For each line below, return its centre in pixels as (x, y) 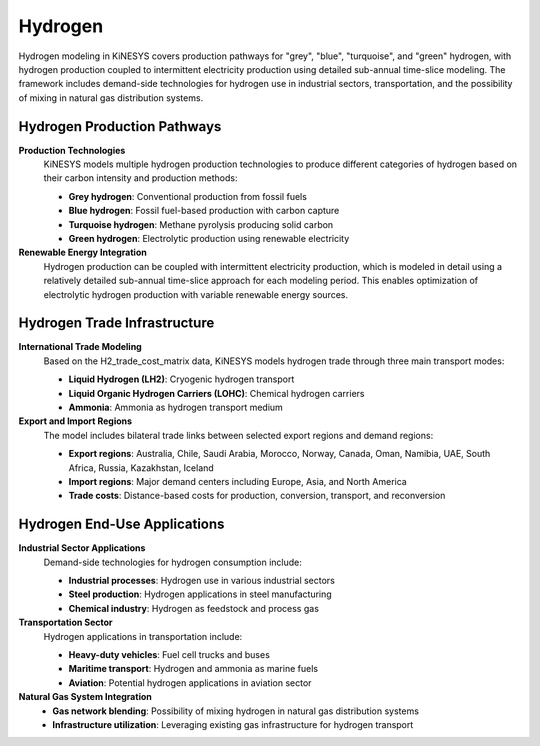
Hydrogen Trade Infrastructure (116, 323)
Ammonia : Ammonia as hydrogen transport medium (176, 407)
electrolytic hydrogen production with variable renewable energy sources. (196, 294)
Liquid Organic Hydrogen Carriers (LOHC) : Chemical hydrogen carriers (216, 393)
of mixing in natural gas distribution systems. (111, 97)
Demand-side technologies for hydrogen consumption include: (172, 562)
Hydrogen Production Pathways (120, 126)
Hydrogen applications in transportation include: (143, 636)
